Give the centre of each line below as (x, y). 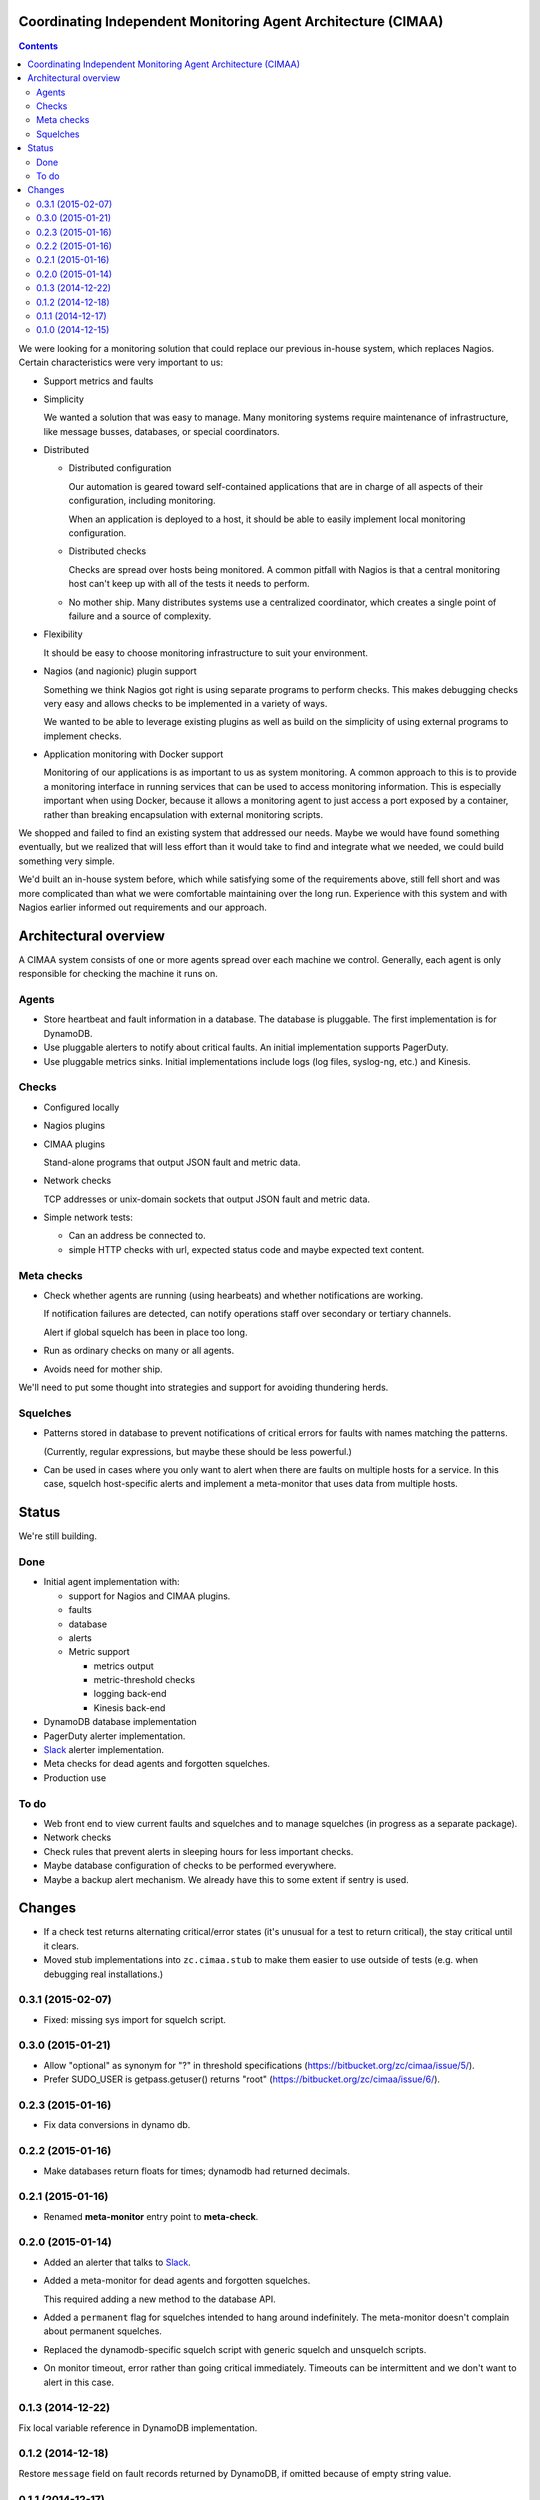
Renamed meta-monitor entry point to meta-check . (151, 2216)
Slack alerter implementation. (104, 1750)
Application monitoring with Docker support (133, 754)
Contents (38, 46)
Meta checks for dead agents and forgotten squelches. (156, 1764)
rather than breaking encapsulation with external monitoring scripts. (183, 814)
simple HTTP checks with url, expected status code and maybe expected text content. (246, 1249)
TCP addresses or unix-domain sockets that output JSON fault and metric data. (206, 1199)
